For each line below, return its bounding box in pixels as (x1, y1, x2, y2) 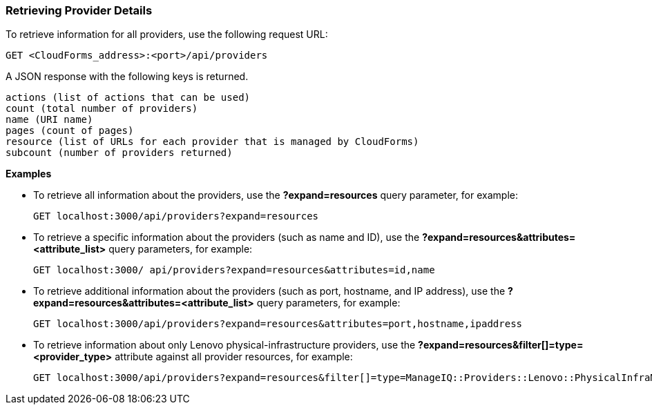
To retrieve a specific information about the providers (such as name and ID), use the (33, 231, 420, 244)
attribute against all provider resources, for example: (115, 351, 353, 363)
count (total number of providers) (6, 103, 198, 115)
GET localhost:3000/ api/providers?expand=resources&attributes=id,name (33, 264, 435, 276)
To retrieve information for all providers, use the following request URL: (6, 28, 328, 41)
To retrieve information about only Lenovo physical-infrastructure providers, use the (33, 339, 416, 351)
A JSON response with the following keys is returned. (6, 70, 249, 83)
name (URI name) (6, 114, 93, 126)
